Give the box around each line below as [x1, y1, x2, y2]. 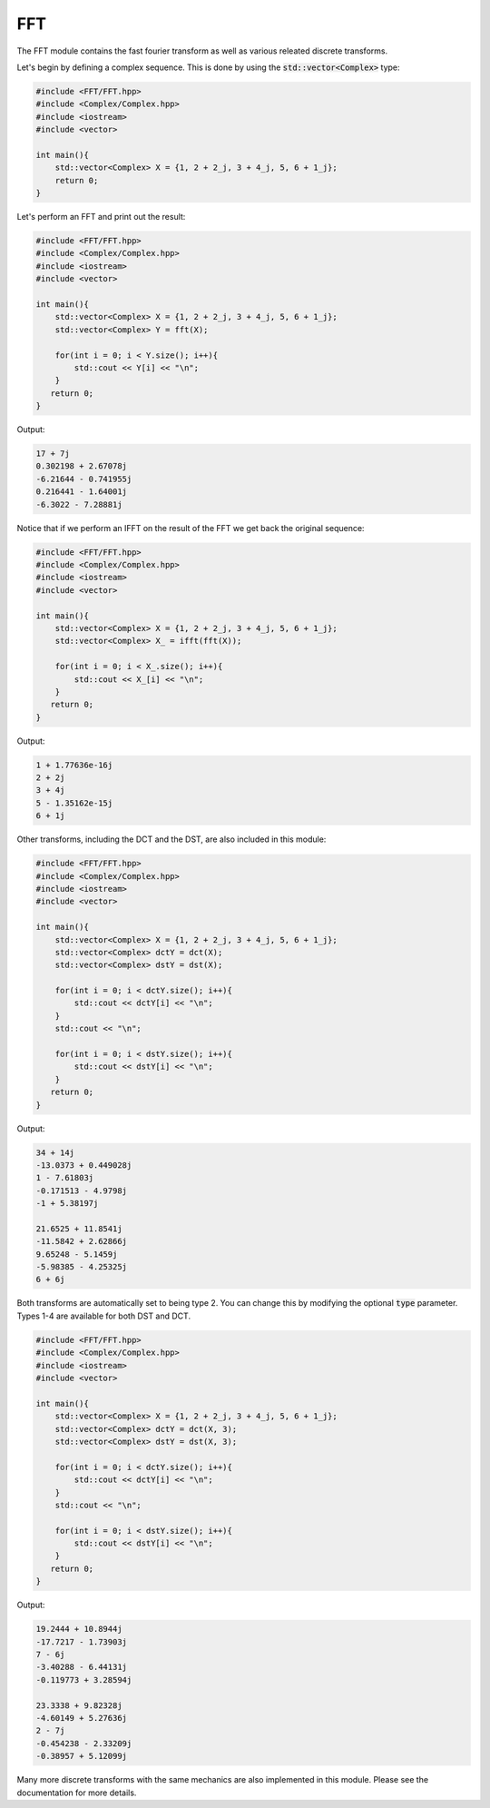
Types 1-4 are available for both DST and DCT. [16, 1310, 191, 1321]
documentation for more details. [16, 1787, 137, 1798]
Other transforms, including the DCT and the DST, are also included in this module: [16, 834, 327, 845]
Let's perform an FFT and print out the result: [16, 212, 186, 222]
